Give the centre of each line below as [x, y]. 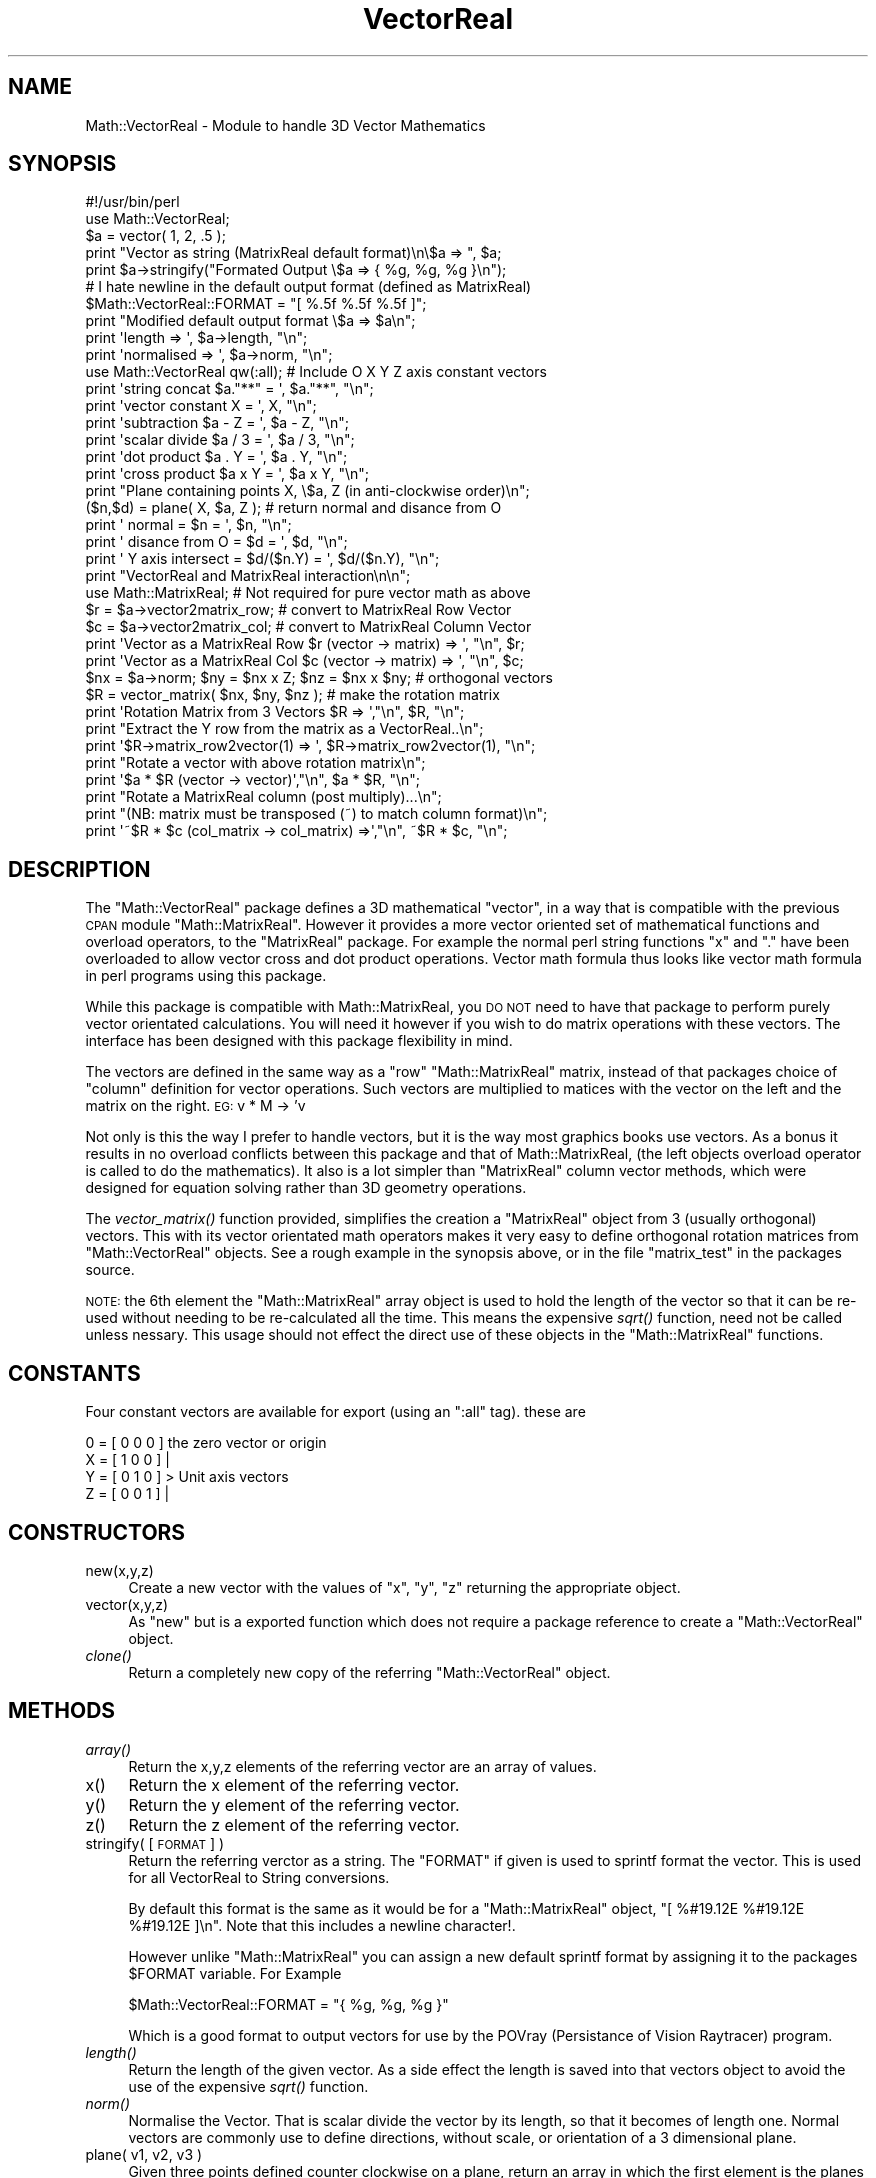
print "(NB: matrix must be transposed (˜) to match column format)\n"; [316, 814]
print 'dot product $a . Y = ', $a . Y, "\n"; [216, 457]
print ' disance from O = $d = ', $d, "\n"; [216, 542]
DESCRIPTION [79, 869]
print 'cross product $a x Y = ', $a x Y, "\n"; [227, 474]
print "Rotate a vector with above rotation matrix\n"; [255, 763]
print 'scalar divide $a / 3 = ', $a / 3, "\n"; [220, 440]
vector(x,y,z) [127, 1604]
